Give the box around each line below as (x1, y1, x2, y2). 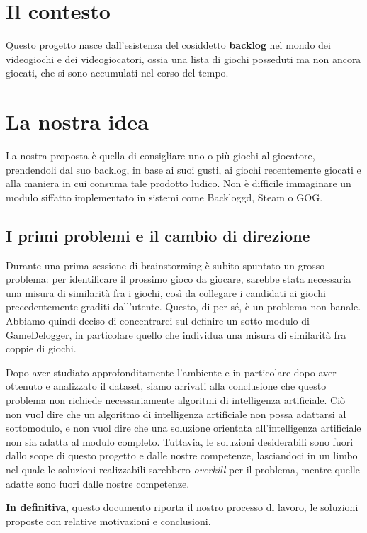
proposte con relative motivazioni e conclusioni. (6, 513, 211, 528)
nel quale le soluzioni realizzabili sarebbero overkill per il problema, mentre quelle (6, 461, 360, 476)
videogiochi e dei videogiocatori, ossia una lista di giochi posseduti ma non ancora (6, 51, 361, 66)
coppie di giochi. (6, 341, 77, 356)
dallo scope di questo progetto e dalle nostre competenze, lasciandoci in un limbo (6, 448, 358, 463)
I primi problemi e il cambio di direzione (6, 224, 310, 246)
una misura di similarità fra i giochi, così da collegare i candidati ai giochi (6, 285, 326, 300)
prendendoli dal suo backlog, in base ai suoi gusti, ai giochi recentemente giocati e (6, 162, 361, 176)
